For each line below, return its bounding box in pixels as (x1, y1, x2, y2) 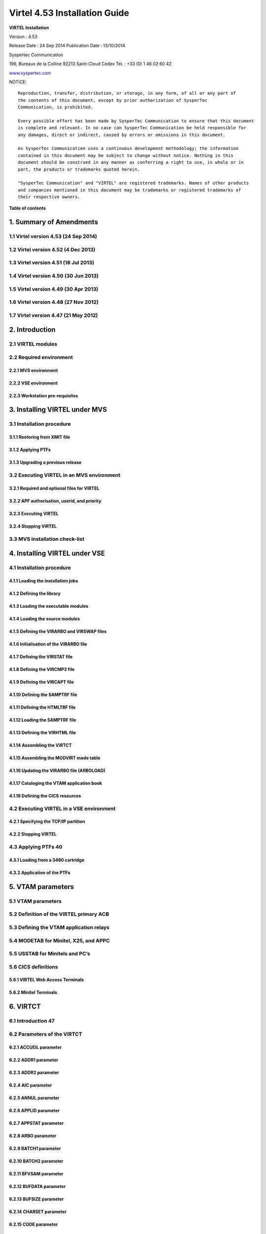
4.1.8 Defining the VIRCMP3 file (9, 666, 75, 672)
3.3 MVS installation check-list (9, 536, 85, 542)
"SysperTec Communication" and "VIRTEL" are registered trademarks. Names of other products (18, 180, 249, 186)
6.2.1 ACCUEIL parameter (9, 1044, 62, 1050)
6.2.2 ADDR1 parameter (9, 1057, 59, 1063)
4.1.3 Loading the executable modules (9, 603, 89, 609)
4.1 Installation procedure (9, 564, 71, 571)
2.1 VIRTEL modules (9, 341, 58, 347)
